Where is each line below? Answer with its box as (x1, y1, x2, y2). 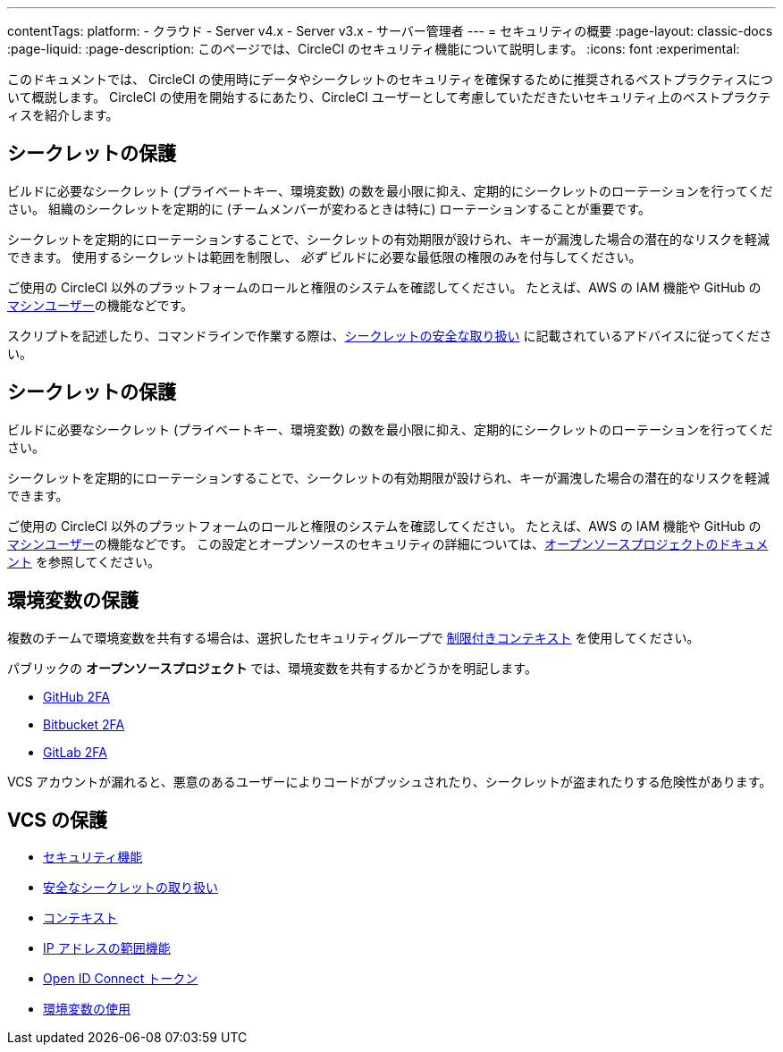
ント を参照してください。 (7, 553, 161, 569)
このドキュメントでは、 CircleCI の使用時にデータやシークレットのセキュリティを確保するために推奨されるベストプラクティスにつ (7, 72, 773, 87)
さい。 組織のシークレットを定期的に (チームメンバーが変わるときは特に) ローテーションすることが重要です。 (7, 200, 651, 216)
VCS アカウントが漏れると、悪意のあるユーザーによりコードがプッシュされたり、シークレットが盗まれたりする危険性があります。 (7, 773, 772, 789)
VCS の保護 (7, 808, 108, 831)
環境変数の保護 (7, 589, 139, 612)
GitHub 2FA (43, 688, 110, 704)
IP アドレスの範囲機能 (43, 940, 171, 956)
